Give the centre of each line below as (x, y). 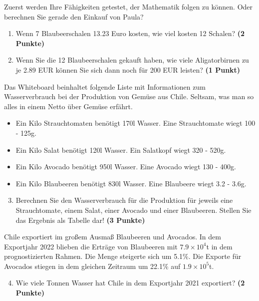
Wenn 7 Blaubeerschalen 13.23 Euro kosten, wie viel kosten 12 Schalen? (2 (130, 33)
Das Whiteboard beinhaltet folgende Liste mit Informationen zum (105, 86)
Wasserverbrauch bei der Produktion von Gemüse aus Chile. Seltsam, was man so (129, 96)
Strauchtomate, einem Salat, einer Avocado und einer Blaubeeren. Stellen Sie (133, 210)
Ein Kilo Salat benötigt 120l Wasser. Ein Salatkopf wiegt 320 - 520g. (121, 149)
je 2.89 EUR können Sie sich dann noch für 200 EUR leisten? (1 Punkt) (128, 69)
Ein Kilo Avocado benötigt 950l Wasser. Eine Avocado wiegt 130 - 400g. (126, 167)
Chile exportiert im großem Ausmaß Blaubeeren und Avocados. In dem (113, 237)
